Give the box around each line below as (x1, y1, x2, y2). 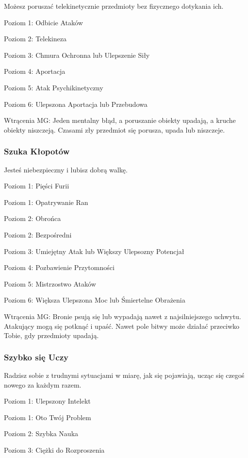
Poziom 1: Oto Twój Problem (4, 412, 91, 422)
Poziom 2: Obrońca (4, 213, 61, 223)
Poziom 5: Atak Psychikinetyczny (4, 82, 103, 92)
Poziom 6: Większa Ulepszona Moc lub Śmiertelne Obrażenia (4, 295, 185, 305)
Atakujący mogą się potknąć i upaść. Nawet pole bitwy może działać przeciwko (4, 321, 240, 331)
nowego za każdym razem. (4, 379, 82, 390)
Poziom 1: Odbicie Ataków (4, 17, 83, 27)
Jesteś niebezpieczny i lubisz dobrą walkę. (4, 164, 128, 174)
